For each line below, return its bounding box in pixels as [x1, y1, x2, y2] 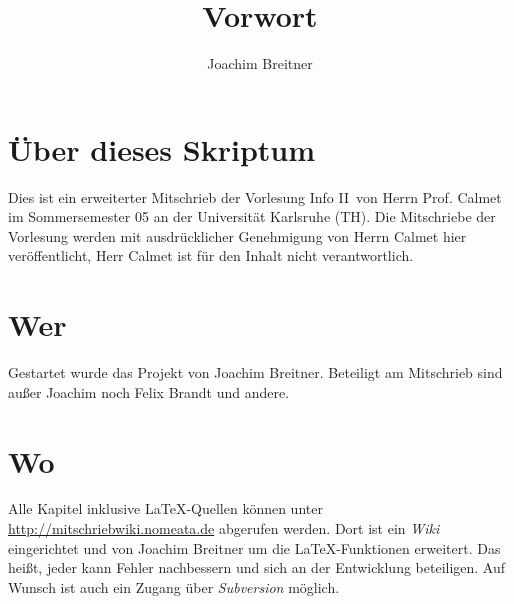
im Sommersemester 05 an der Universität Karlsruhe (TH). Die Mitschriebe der [8, 206, 496, 227]
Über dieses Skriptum [8, 128, 316, 169]
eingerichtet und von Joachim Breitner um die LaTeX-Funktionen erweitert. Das [8, 537, 501, 558]
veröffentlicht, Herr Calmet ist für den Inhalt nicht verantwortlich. [8, 245, 414, 266]
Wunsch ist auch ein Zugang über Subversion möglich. [8, 576, 340, 597]
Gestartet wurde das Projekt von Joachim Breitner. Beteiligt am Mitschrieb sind [8, 362, 503, 383]
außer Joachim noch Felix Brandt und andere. [8, 381, 290, 402]
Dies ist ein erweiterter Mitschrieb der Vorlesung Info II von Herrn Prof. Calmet [8, 186, 502, 207]
